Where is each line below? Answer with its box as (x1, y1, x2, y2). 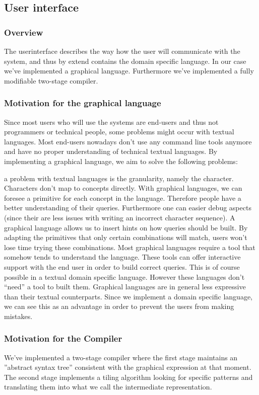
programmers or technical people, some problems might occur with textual (4, 126, 234, 137)
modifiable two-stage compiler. (4, 75, 98, 86)
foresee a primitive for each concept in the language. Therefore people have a (4, 192, 241, 203)
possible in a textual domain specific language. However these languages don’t (4, 271, 245, 282)
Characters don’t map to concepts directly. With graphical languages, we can (4, 183, 242, 193)
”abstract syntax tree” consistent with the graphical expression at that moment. (4, 362, 251, 372)
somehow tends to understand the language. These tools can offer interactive (4, 252, 241, 262)
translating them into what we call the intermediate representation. (4, 381, 212, 392)
